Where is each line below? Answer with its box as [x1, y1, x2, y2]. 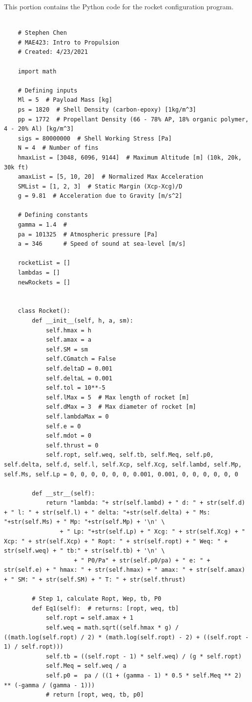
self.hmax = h [45, 327, 91, 334]
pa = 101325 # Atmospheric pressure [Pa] [18, 231, 158, 238]
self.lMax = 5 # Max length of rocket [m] [45, 394, 189, 401]
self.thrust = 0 [45, 442, 99, 449]
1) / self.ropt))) [4, 643, 63, 651]
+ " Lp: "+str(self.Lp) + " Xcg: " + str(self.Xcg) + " [60, 528, 245, 536]
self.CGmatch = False [45, 355, 116, 363]
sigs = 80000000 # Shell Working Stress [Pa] [18, 135, 172, 142]
